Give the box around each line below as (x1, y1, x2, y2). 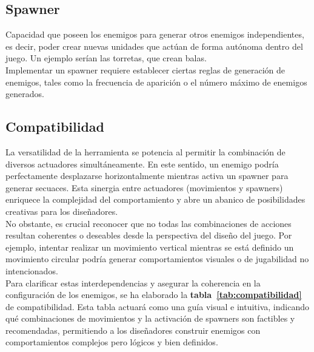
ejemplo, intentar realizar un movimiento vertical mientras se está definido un (5, 240, 294, 253)
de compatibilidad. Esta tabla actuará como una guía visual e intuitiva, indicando (5, 300, 309, 313)
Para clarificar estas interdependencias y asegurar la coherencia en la (5, 276, 261, 289)
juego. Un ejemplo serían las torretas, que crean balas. (5, 52, 207, 64)
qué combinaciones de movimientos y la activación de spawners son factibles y (5, 312, 295, 325)
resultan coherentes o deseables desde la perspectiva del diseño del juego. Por (5, 229, 292, 242)
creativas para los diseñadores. (5, 205, 118, 217)
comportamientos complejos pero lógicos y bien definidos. (5, 336, 218, 348)
